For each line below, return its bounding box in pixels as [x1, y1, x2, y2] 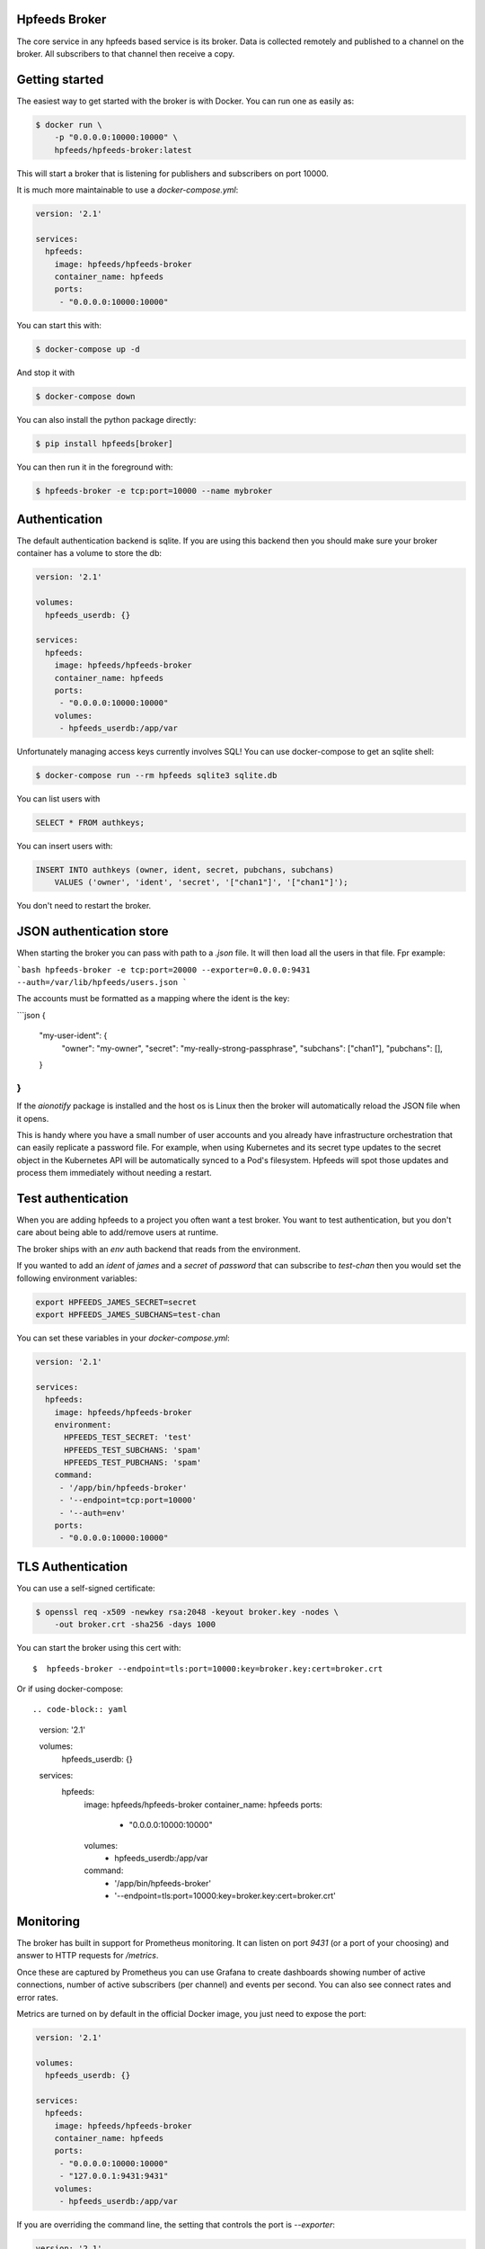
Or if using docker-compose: [16, 1683, 124, 1695]
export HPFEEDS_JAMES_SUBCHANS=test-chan [35, 1309, 221, 1320]
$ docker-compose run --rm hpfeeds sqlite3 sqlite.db [35, 770, 278, 781]
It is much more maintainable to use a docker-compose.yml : [16, 184, 239, 195]
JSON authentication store [16, 924, 169, 939]
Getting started [16, 72, 104, 87]
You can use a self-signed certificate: [16, 1582, 156, 1593]
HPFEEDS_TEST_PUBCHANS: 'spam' [64, 1457, 202, 1468]
